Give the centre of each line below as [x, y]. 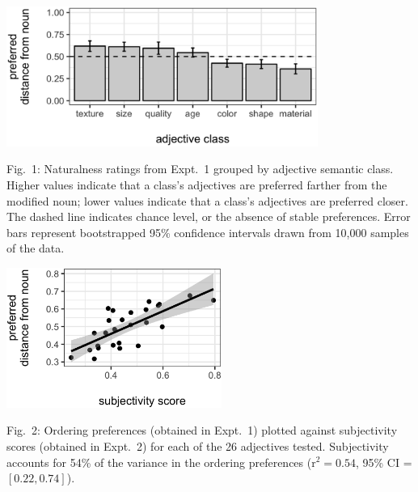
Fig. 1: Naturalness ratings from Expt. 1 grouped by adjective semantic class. [200, 169]
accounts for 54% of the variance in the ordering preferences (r [161, 462]
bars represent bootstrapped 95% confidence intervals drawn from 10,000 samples [208, 232]
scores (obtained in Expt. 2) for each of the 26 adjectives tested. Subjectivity [198, 445]
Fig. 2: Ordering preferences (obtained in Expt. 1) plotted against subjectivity [202, 430]
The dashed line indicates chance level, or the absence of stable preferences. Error [209, 216]
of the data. [36, 248]
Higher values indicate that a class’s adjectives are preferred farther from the [197, 184]
